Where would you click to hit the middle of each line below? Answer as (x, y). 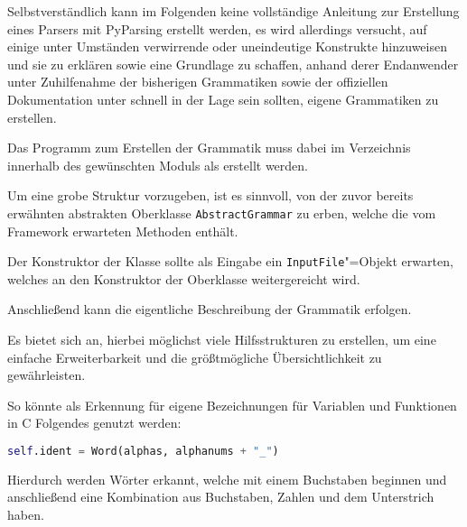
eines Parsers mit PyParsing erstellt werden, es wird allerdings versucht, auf (217, 28)
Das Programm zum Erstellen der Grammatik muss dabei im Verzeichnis (209, 148)
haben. (26, 515)
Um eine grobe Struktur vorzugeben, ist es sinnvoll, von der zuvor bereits (210, 195)
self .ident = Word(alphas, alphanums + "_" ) (143, 451)
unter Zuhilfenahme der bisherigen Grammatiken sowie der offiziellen (198, 82)
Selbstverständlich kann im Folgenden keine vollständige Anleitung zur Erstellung (233, 11)
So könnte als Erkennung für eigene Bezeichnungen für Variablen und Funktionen (232, 405)
